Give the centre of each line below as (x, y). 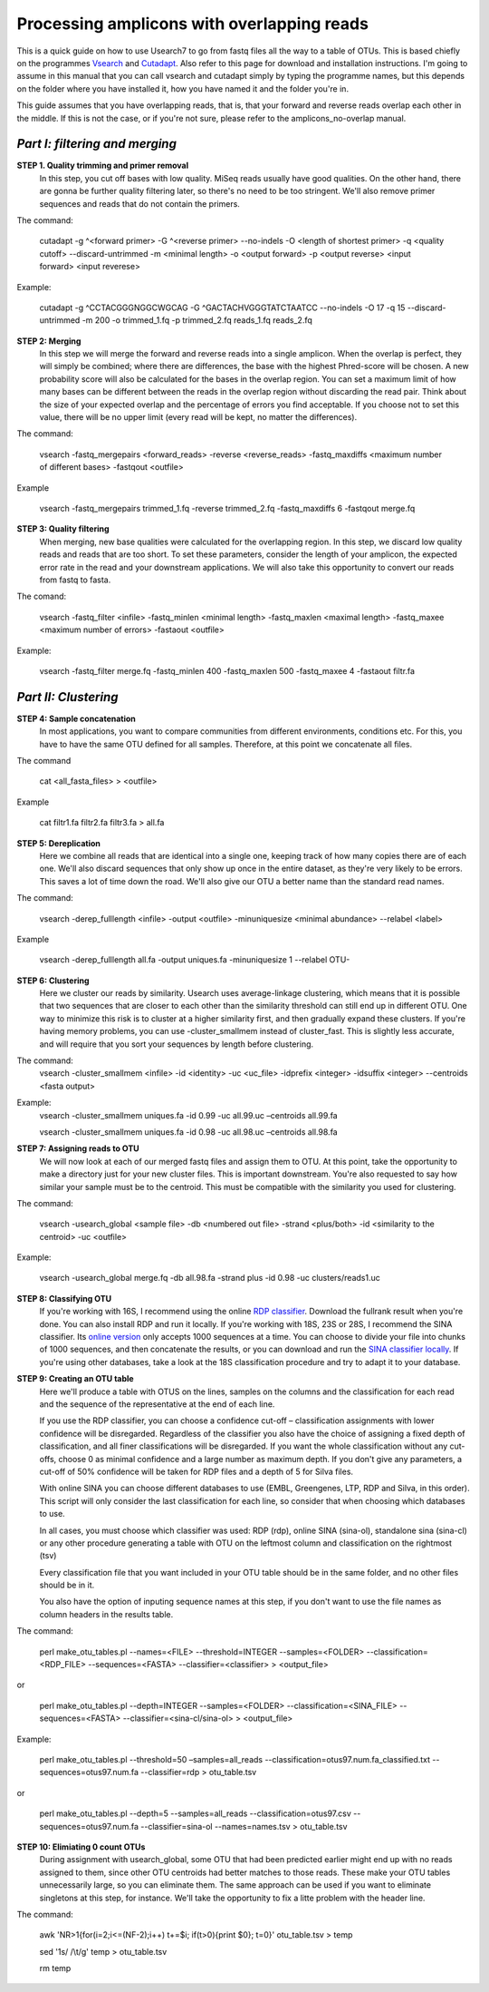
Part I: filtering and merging (96, 144)
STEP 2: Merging (49, 341)
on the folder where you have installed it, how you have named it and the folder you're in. (182, 88)
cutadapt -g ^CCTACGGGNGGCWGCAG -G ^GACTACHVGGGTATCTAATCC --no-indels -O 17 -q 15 (222, 308)
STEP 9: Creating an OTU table (76, 1379)
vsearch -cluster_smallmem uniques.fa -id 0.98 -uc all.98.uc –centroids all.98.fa (189, 1132)
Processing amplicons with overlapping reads (192, 24)
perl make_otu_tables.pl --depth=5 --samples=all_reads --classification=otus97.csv (196, 1813)
